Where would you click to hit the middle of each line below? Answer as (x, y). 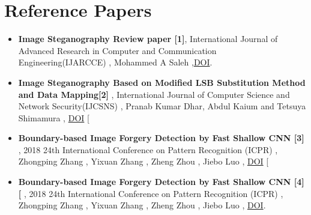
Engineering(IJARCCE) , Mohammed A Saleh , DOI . (115, 62)
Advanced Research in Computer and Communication (117, 50)
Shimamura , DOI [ (54, 117)
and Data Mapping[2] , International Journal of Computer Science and (154, 94)
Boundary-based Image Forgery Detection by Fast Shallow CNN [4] (161, 182)
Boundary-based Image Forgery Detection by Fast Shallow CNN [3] (161, 138)
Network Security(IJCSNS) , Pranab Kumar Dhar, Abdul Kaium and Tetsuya (162, 106)
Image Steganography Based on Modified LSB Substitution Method (162, 82)
